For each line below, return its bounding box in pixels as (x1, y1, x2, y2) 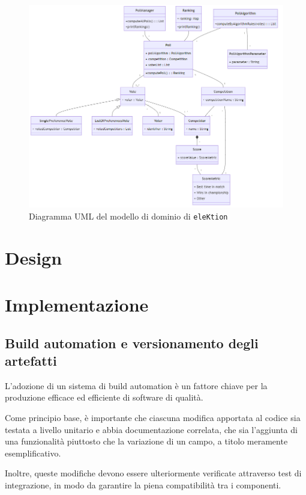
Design (5, 245, 62, 269)
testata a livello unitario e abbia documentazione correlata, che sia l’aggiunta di (5, 423, 298, 435)
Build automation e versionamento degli (5, 333, 259, 352)
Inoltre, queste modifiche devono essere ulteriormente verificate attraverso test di (5, 467, 302, 479)
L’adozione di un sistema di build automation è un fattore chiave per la (5, 379, 268, 392)
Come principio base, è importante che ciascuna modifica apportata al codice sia (5, 411, 301, 423)
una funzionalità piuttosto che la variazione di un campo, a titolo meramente (5, 435, 288, 447)
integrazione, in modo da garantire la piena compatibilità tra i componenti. (5, 478, 281, 491)
